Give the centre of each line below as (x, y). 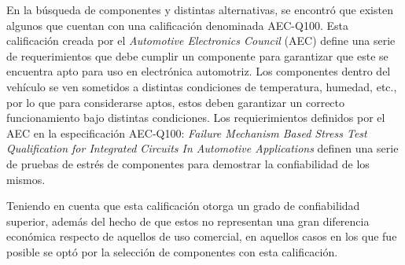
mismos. (26, 179)
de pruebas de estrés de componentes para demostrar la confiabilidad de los (188, 163)
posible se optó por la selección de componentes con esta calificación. (172, 251)
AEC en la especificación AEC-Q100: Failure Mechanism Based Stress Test (187, 132)
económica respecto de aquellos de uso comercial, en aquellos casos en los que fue (202, 236)
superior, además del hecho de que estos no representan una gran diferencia (188, 221)
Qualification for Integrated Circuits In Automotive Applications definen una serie (202, 148)
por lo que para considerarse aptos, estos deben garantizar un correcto (176, 102)
